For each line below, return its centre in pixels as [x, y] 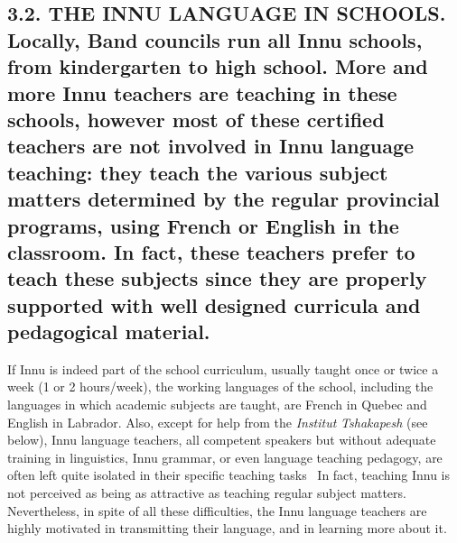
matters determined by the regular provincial [224, 199]
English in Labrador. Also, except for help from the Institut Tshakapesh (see [218, 422]
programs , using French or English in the [203, 225]
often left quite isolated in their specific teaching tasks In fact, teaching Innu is [229, 475]
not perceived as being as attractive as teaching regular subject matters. [207, 493]
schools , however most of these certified [196, 119]
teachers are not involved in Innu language [211, 146]
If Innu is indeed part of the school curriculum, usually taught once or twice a [223, 368]
